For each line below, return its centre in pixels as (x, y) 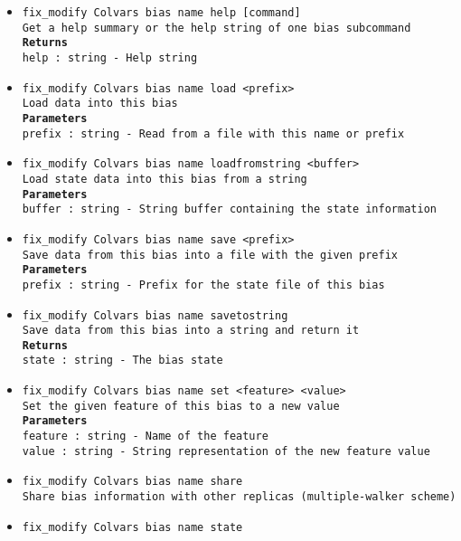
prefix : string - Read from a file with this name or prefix (213, 133)
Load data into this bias (100, 104)
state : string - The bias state (122, 361)
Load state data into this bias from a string (165, 179)
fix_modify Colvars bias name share (132, 482)
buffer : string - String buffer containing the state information (229, 209)
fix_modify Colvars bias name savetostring (155, 315)
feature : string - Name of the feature (145, 437)
